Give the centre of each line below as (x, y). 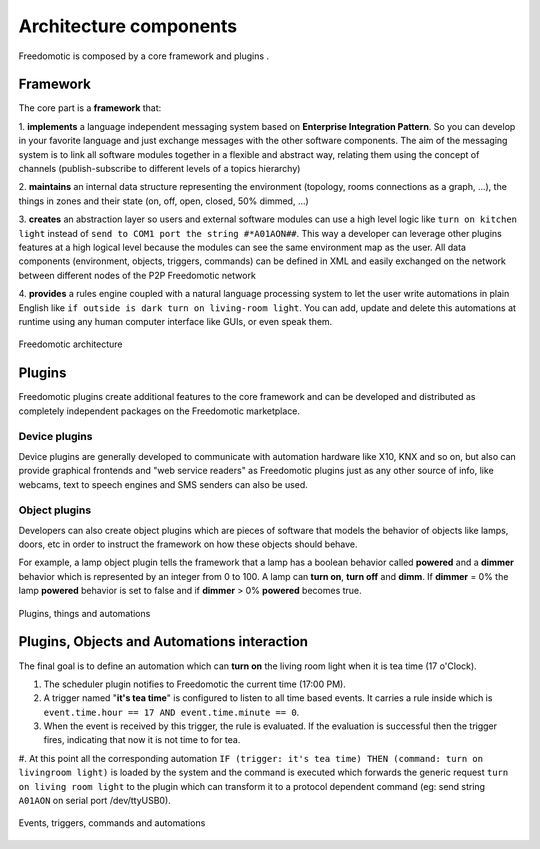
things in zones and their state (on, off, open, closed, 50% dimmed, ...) (163, 201)
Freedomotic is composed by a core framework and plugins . (144, 56)
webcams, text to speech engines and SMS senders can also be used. (163, 484)
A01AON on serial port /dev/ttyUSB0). (95, 801)
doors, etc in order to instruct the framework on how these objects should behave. (188, 544)
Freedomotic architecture (70, 344)
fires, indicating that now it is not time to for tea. (142, 740)
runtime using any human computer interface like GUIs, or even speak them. (175, 321)
